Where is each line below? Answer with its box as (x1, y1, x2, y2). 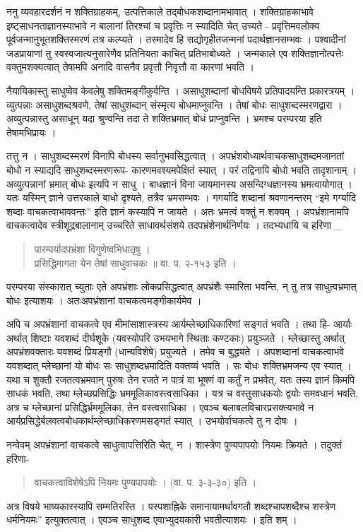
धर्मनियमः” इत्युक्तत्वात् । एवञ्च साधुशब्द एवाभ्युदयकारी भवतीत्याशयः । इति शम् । (6, 512, 297, 527)
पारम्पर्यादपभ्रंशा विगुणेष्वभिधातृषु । (34, 241, 150, 256)
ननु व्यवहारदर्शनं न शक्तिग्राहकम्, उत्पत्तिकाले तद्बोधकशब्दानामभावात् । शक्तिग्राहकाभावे (6, 4, 314, 18)
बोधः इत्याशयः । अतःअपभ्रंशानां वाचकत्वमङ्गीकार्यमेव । (6, 292, 202, 307)
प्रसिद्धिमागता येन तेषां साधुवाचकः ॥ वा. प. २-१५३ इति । (34, 255, 237, 270)
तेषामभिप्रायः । (6, 124, 56, 139)
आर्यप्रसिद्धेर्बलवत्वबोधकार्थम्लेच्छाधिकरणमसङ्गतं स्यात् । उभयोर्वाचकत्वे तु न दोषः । (6, 413, 298, 428)
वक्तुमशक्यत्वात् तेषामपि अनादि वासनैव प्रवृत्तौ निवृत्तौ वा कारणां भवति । (6, 59, 255, 74)
